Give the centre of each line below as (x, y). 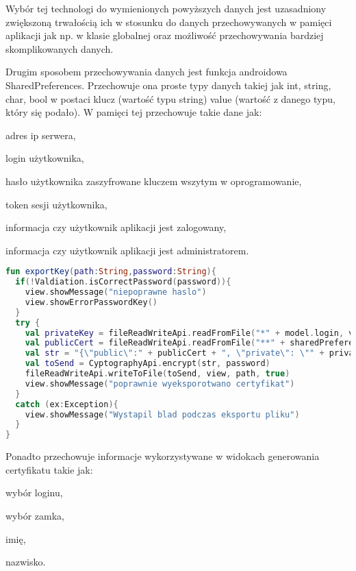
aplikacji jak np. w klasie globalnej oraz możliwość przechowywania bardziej (165, 35)
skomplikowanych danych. (60, 48)
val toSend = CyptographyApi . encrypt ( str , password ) (148, 364)
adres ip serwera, (41, 135)
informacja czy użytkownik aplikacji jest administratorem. (127, 250)
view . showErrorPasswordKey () (91, 302)
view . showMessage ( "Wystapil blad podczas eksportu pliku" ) (162, 414)
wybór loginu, (34, 493)
